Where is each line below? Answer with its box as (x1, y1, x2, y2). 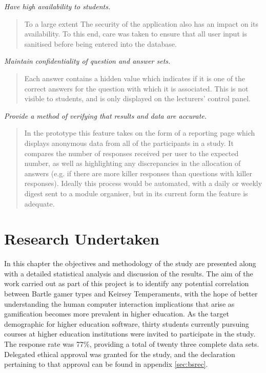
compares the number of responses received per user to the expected (24, 147, 239, 158)
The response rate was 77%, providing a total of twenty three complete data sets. (4, 338, 259, 349)
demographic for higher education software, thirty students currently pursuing (4, 318, 249, 329)
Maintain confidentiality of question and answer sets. (4, 55, 171, 66)
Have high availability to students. (4, 1, 111, 11)
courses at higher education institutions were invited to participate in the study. (4, 328, 256, 339)
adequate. (24, 198, 55, 209)
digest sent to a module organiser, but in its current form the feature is (24, 188, 248, 198)
